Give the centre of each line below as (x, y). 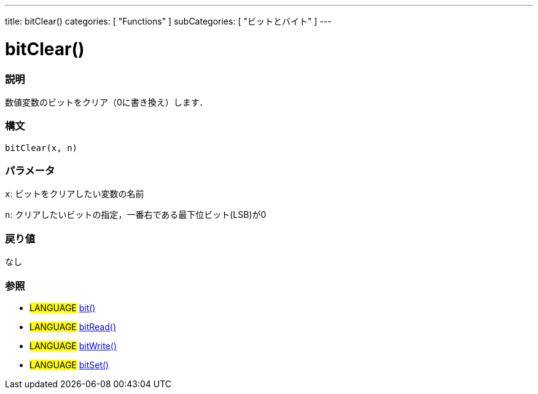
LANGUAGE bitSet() (69, 365)
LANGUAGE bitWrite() (73, 346)
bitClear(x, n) (41, 148)
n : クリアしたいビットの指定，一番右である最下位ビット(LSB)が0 (136, 215)
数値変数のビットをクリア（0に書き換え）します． (107, 102)
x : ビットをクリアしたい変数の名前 (75, 194)
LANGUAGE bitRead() (73, 326)
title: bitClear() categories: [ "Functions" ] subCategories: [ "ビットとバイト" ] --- (168, 21)
